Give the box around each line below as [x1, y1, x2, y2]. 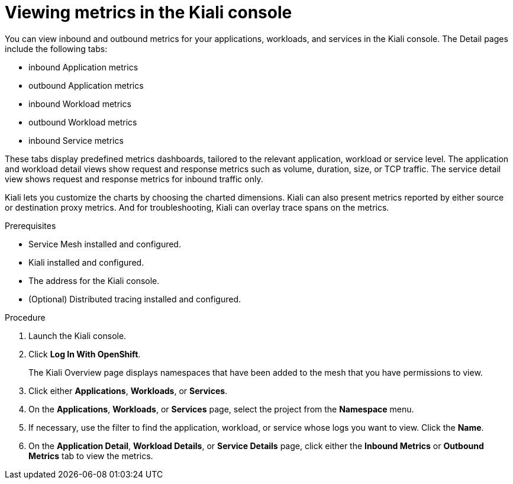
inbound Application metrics [28, 62, 138, 72]
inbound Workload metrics [28, 98, 131, 109]
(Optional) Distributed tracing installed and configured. [28, 293, 241, 304]
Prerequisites [5, 220, 56, 231]
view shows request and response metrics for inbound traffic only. [5, 173, 263, 184]
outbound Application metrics [28, 80, 144, 91]
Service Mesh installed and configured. [28, 238, 181, 249]
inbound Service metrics [28, 135, 124, 146]
